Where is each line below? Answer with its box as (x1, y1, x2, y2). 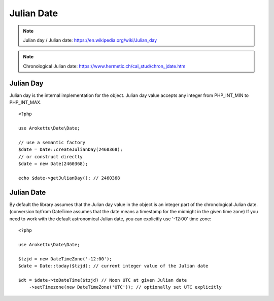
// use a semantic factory (18, 140, 86, 145)
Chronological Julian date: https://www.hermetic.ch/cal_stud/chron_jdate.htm (23, 63, 186, 69)
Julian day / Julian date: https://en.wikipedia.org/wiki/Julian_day (23, 37, 157, 43)
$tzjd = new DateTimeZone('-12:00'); (18, 256, 113, 261)
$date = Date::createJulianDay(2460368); (18, 147, 123, 152)
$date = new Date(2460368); (18, 161, 88, 167)
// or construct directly (18, 154, 83, 159)
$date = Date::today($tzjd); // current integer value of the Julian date (18, 263, 209, 269)
